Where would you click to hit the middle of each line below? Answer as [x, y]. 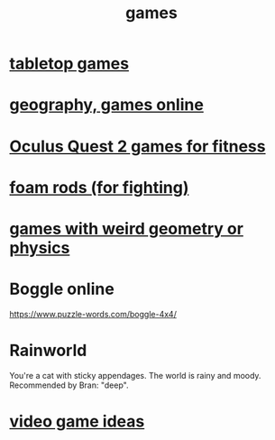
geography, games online [107, 105]
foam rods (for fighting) [99, 187]
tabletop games [69, 64]
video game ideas [77, 421]
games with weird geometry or [126, 229]
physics [40, 247]
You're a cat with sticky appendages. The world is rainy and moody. [135, 375]
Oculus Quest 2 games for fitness [137, 146]
